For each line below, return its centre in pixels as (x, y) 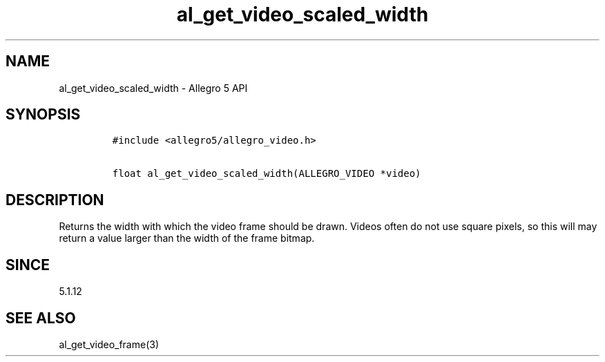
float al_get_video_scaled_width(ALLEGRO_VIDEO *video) (267, 174)
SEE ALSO (41, 318)
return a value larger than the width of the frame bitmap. (187, 238)
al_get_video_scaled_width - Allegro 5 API (153, 88)
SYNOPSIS (43, 115)
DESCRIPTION (55, 200)
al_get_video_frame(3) (109, 344)
